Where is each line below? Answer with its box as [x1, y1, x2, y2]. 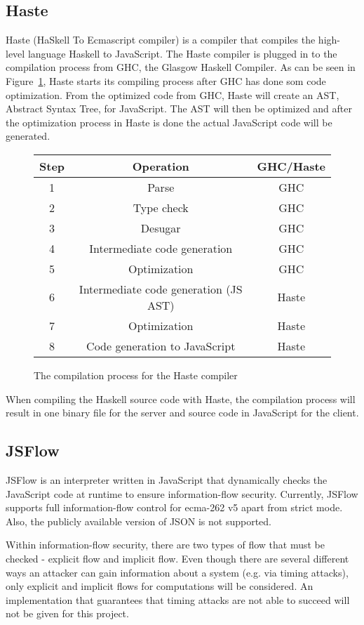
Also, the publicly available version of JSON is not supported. [6, 513, 272, 528]
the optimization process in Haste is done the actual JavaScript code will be [6, 114, 332, 129]
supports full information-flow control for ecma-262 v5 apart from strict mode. [6, 500, 343, 515]
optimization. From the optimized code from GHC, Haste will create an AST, [6, 87, 339, 102]
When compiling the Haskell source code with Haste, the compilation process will [6, 391, 356, 406]
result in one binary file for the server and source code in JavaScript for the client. [6, 405, 359, 420]
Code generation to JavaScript [86, 337, 236, 354]
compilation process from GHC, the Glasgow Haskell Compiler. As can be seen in [6, 60, 356, 74]
